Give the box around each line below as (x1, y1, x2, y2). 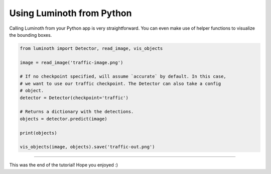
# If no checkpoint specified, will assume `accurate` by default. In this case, (20, 73, 227, 79)
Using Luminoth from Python (9, 8, 132, 19)
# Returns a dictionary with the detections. (20, 109, 134, 115)
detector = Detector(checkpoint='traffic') (20, 95, 129, 101)
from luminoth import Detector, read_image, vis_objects (20, 45, 163, 51)
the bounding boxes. (9, 32, 52, 38)
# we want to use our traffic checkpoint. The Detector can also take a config (20, 80, 221, 86)
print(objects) (20, 130, 57, 136)
